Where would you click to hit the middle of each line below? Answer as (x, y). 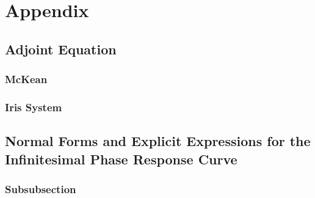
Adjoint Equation (61, 49)
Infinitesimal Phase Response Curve (121, 159)
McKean (26, 79)
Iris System (34, 107)
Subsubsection (41, 189)
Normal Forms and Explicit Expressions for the (158, 141)
